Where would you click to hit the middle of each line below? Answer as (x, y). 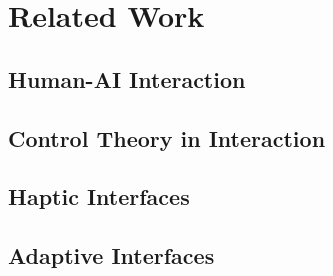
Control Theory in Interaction (167, 137)
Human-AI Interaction (127, 78)
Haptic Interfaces (99, 196)
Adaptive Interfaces (111, 255)
